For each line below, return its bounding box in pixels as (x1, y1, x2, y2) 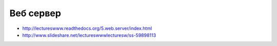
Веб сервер (9, 8, 62, 19)
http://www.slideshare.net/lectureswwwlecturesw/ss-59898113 (22, 32, 156, 38)
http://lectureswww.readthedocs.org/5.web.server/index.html (22, 25, 152, 31)
